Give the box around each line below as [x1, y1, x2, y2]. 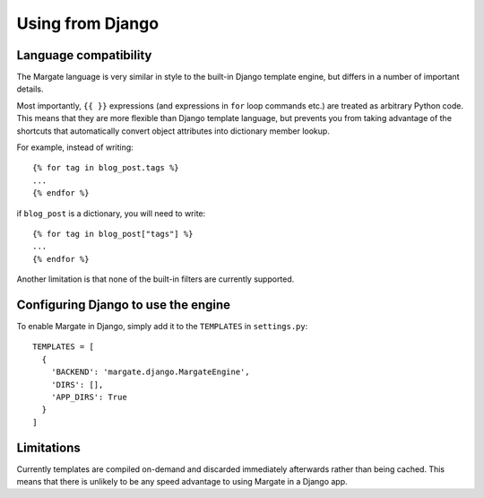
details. [16, 83, 44, 94]
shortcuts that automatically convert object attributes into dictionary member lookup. [16, 126, 331, 136]
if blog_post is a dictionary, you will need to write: [16, 207, 206, 219]
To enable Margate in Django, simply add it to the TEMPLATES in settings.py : [16, 321, 308, 332]
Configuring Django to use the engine [16, 297, 231, 312]
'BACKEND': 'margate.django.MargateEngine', [50, 367, 250, 377]
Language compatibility [16, 48, 152, 63]
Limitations [16, 440, 81, 455]
